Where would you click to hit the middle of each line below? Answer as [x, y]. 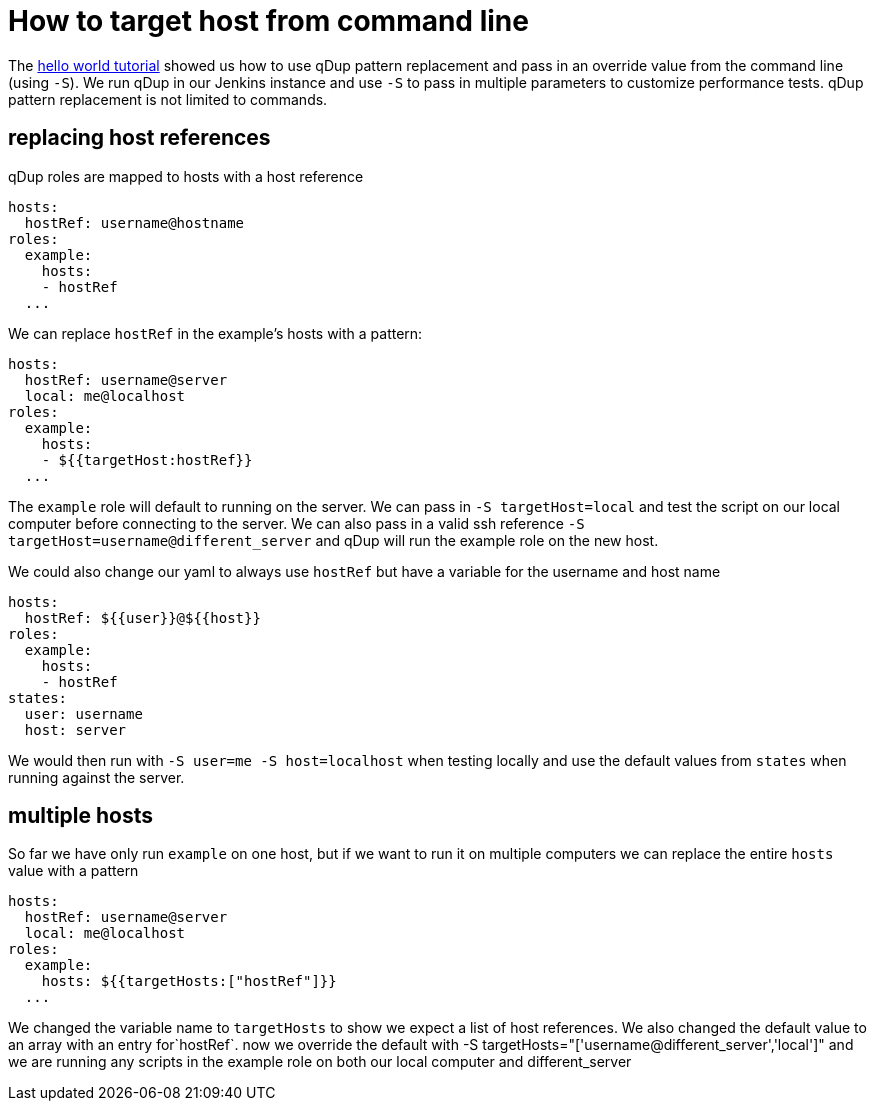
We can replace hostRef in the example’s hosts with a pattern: [215, 333]
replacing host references [139, 138]
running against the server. [96, 777]
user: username [83, 713]
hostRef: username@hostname [134, 222]
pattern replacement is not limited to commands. [168, 99]
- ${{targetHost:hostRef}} [147, 459]
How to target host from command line [268, 21]
